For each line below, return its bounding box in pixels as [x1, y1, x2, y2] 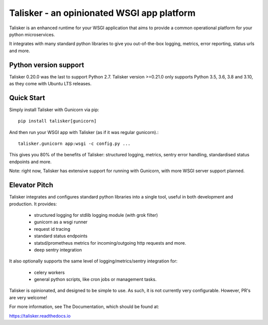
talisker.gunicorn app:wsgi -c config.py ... [18, 141, 131, 146]
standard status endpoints [34, 233, 88, 239]
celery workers [34, 269, 65, 275]
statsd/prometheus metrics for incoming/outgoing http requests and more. [34, 240, 186, 246]
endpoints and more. [9, 159, 52, 165]
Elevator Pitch [9, 181, 54, 190]
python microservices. [9, 31, 55, 37]
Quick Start [9, 93, 45, 102]
